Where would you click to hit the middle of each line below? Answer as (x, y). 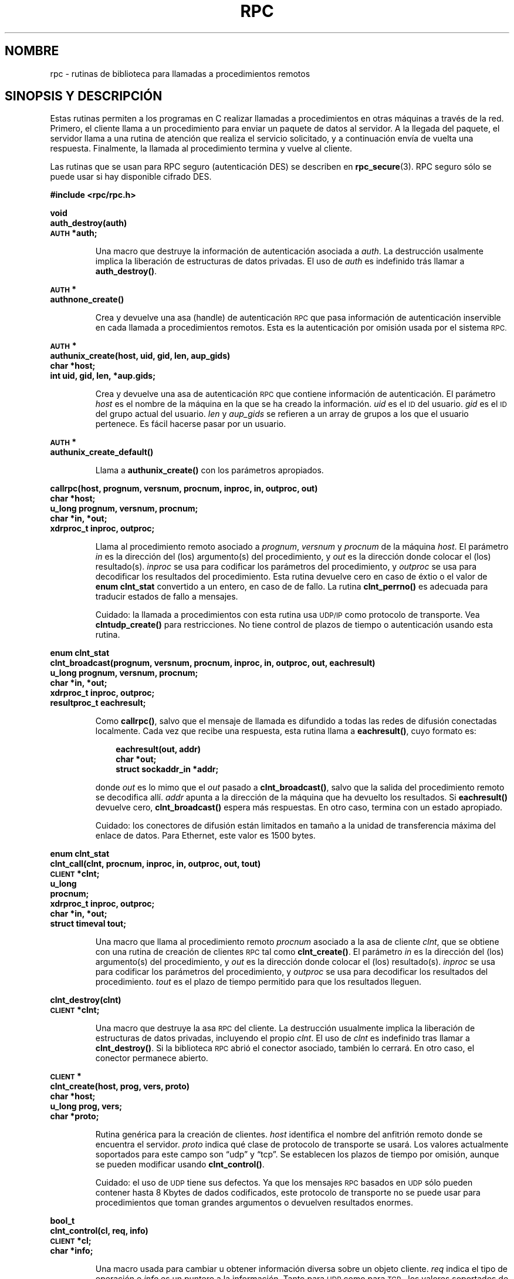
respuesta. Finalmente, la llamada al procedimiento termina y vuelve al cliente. (201, 149)
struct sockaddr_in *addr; (167, 769)
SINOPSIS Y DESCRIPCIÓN (84, 96)
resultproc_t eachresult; (98, 703)
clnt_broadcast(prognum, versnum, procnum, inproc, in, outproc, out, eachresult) (213, 663)
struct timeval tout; (88, 924)
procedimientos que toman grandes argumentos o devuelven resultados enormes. (254, 1203)
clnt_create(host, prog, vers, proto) (120, 1086)
